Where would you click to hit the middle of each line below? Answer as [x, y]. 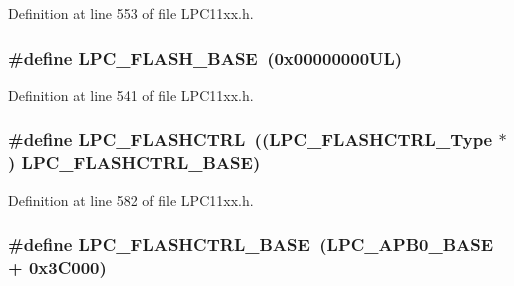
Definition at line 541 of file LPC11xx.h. [131, 94]
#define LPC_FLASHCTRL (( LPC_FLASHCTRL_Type [250, 139]
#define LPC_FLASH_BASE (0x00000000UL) [205, 57]
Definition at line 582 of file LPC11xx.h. [131, 199]
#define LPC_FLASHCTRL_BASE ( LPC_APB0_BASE [251, 244]
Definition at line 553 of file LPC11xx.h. [131, 13]
